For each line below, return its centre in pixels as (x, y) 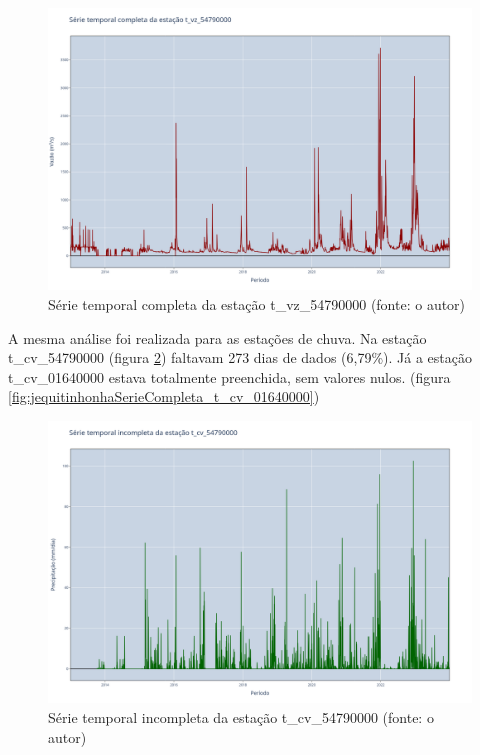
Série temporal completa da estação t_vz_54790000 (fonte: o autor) (257, 303)
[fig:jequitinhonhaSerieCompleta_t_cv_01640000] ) (164, 396)
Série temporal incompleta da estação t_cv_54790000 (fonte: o (241, 716)
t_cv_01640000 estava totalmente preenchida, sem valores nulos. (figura (229, 376)
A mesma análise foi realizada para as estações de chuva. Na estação (217, 337)
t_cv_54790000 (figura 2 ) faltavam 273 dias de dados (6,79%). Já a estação (240, 357)
